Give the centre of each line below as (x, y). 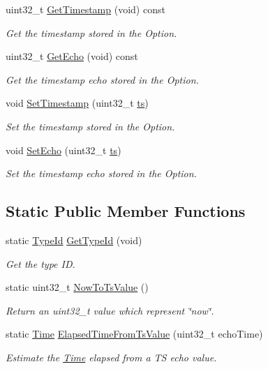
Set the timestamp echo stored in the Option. (101, 173)
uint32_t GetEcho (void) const (72, 56)
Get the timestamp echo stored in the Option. (102, 79)
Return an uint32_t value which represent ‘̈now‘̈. (110, 310)
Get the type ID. (40, 263)
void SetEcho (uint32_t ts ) (64, 150)
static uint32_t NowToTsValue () (77, 287)
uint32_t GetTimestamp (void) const (85, 9)
